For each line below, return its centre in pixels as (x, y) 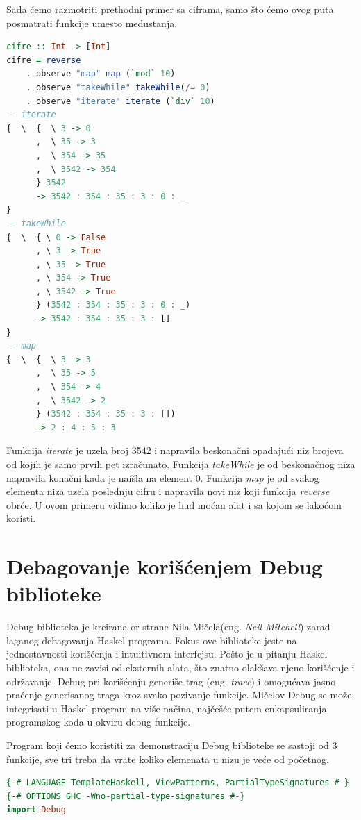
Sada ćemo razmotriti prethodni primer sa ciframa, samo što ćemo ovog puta (170, 9)
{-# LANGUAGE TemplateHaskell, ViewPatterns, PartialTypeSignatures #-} (178, 783)
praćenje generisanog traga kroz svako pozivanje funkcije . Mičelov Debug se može (179, 695)
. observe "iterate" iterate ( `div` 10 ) (120, 101)
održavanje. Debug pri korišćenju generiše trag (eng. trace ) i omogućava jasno (171, 681)
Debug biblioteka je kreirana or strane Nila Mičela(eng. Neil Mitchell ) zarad (168, 627)
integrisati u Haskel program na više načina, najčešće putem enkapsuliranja (167, 708)
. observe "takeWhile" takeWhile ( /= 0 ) (118, 87)
